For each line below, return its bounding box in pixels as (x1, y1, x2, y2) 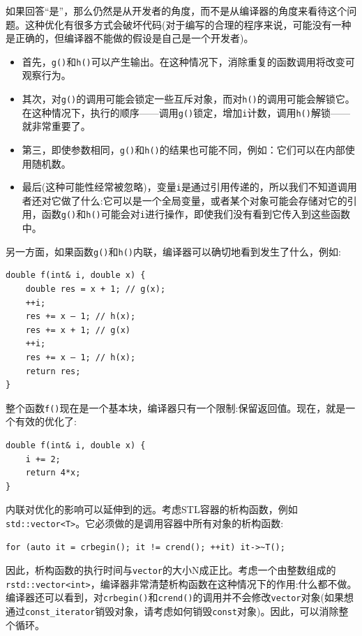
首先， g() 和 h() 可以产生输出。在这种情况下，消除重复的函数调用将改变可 (22, 54, 355, 68)
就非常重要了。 (22, 119, 91, 133)
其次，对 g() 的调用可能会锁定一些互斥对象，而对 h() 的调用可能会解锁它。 (22, 91, 355, 106)
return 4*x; (25, 468, 81, 478)
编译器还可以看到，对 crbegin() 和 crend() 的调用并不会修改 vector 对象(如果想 (6, 590, 354, 605)
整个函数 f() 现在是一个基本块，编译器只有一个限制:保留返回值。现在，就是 (6, 400, 346, 415)
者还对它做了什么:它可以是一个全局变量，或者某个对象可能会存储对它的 (22, 193, 347, 207)
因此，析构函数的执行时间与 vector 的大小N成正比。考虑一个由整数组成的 (6, 563, 336, 577)
